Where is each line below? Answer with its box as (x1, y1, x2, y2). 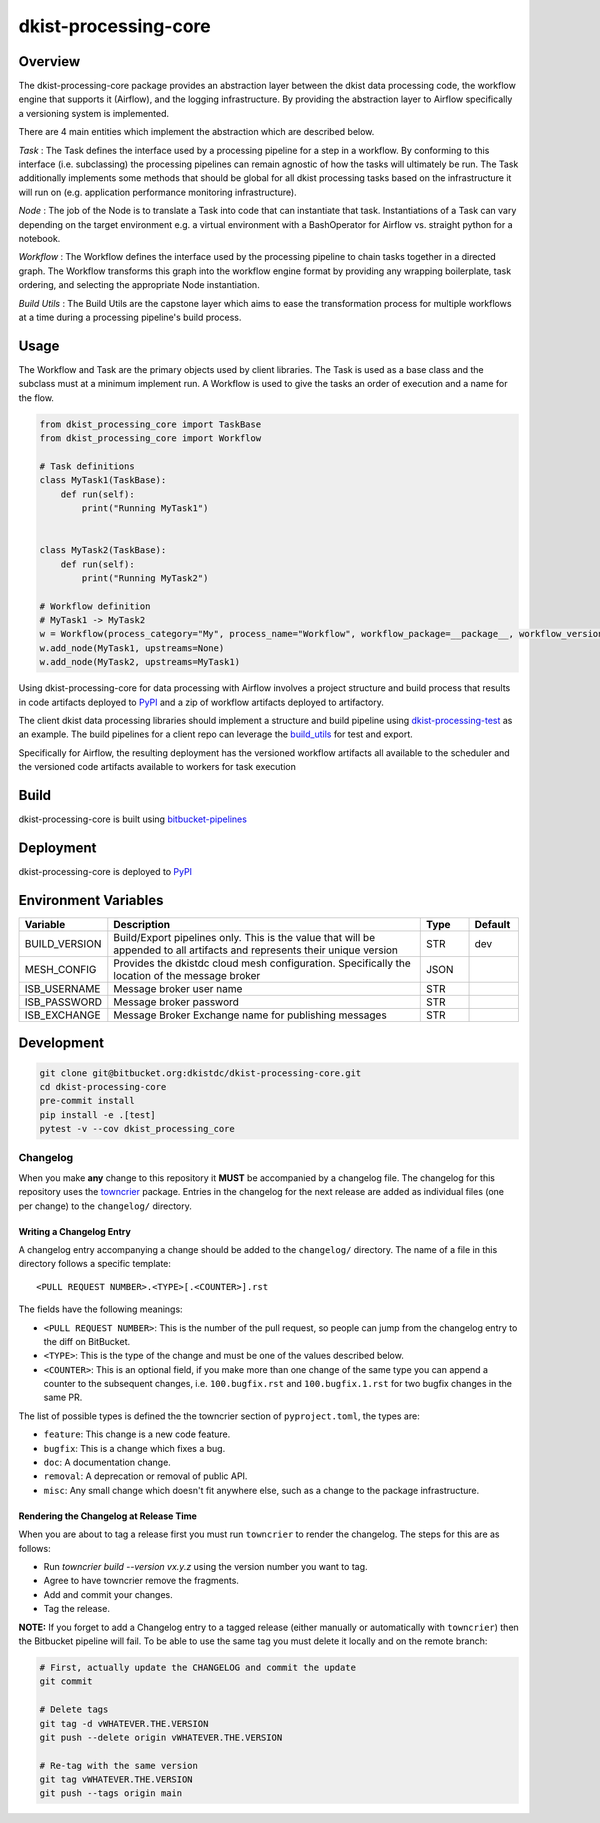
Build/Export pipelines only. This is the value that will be (113, 930, 375, 944)
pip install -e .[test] (39, 1109, 157, 1120)
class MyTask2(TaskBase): (39, 545, 167, 556)
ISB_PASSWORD (24, 995, 103, 1009)
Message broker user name (113, 981, 243, 995)
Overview (18, 53, 81, 70)
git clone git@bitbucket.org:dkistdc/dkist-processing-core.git (39, 1067, 362, 1079)
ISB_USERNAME (24, 981, 101, 995)
